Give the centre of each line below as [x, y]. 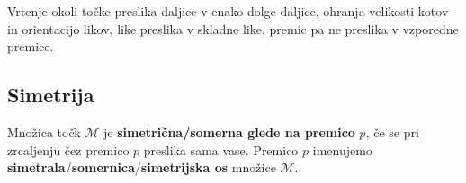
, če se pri [392, 131]
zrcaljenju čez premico [68, 149]
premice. [31, 46]
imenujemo [342, 149]
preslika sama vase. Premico [221, 149]
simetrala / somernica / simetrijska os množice [142, 167]
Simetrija [51, 95]
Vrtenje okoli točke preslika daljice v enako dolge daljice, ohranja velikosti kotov [228, 11]
